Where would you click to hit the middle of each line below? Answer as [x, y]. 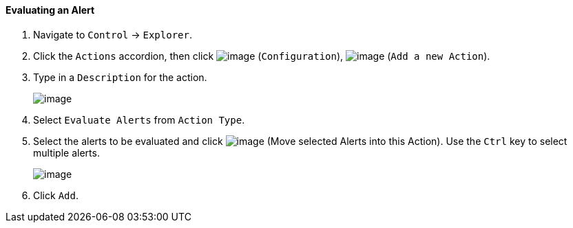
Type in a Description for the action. [120, 77]
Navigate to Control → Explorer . [113, 34]
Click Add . [56, 195]
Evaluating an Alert [50, 10]
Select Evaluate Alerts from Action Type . [139, 119]
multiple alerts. [66, 152]
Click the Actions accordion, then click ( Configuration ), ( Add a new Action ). [262, 56]
